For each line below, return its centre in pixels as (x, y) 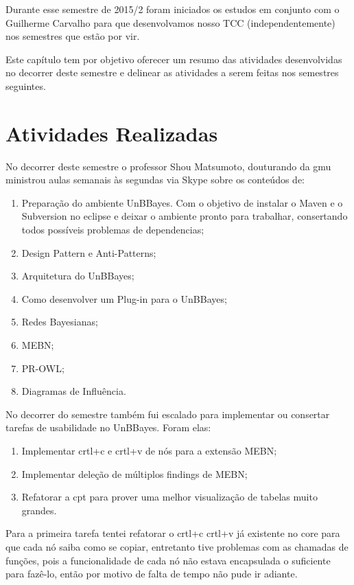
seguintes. (26, 85)
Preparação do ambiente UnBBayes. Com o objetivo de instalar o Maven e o (182, 202)
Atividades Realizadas (112, 133)
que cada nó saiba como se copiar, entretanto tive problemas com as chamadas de (177, 546)
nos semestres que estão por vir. (73, 36)
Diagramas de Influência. (74, 391)
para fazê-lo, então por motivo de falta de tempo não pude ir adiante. (152, 574)
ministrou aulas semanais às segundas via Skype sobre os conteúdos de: (155, 180)
